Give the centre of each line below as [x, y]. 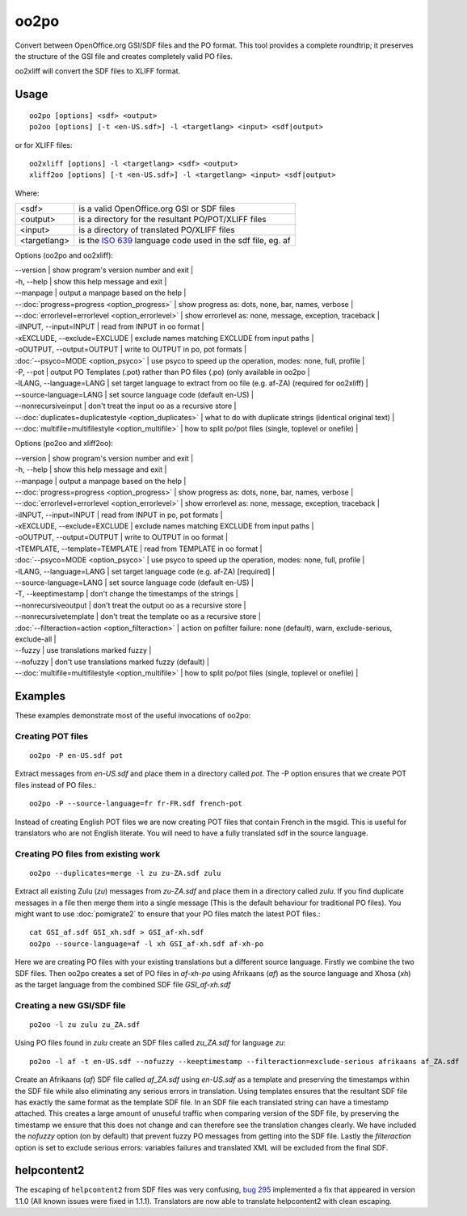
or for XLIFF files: [44, 145]
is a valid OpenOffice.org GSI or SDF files [157, 208]
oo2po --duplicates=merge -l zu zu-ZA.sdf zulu [125, 873]
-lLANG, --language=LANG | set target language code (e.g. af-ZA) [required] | [145, 571]
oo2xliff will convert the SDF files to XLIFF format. [98, 71]
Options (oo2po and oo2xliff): [64, 255]
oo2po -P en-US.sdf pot [76, 755]
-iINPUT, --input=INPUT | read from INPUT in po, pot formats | [119, 515]
